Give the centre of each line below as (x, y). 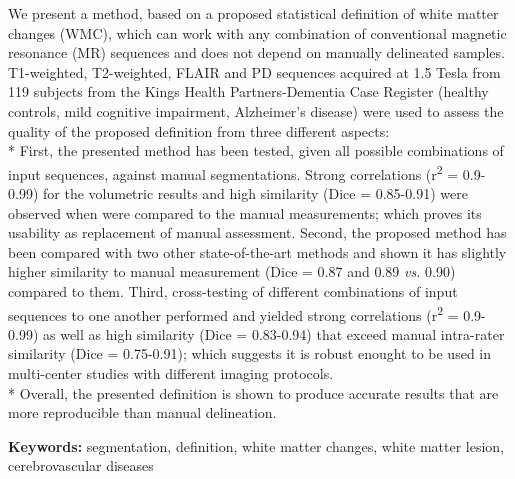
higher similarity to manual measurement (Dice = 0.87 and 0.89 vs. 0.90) (232, 271)
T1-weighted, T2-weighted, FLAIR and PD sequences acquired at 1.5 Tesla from (254, 71)
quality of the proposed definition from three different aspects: (199, 130)
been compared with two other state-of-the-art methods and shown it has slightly (257, 251)
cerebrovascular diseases (81, 465)
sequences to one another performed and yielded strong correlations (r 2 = (233, 313)
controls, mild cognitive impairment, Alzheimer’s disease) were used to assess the (256, 110)
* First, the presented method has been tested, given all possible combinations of (256, 150)
